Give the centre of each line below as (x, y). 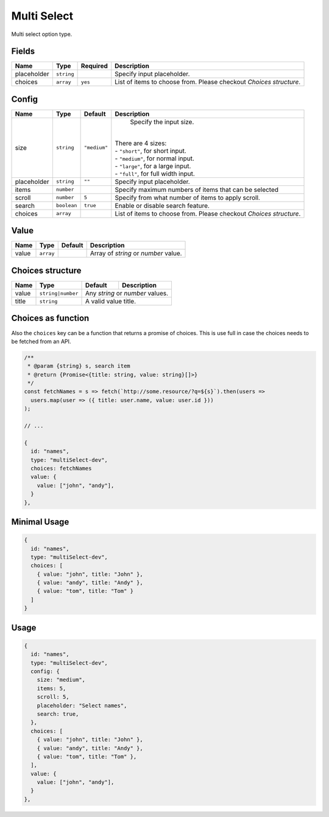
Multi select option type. (42, 34)
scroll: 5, (53, 697)
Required (94, 66)
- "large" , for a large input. (153, 166)
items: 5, (51, 688)
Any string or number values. (127, 293)
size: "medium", (61, 680)
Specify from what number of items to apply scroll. (187, 197)
